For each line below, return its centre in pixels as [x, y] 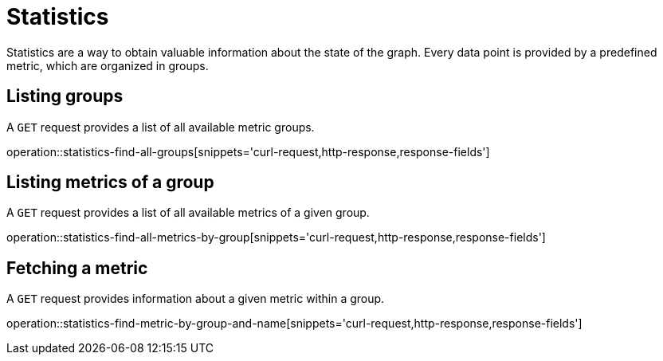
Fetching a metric [77, 268]
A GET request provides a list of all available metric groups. [161, 127]
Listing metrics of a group [110, 182]
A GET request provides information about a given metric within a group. [196, 299]
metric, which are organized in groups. [108, 65]
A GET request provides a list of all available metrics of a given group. [188, 213]
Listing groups [65, 96]
